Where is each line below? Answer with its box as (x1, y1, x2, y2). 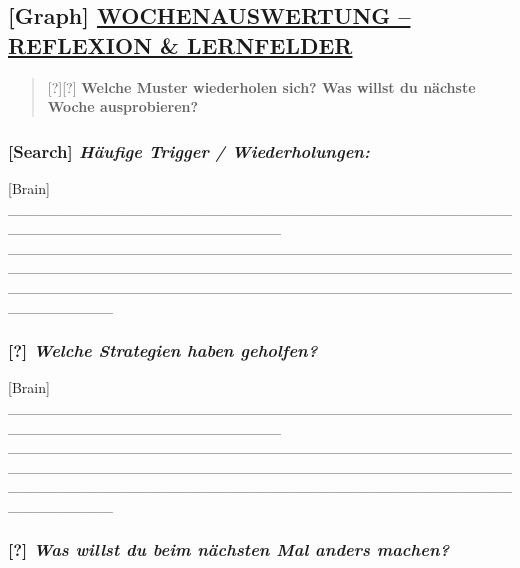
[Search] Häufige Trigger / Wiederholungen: (8, 138, 370, 163)
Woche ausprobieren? (47, 96, 199, 117)
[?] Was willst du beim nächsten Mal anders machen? (8, 537, 450, 562)
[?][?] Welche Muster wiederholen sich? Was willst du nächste (47, 76, 476, 97)
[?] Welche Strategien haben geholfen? (8, 338, 318, 363)
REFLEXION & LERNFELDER (8, 29, 353, 60)
